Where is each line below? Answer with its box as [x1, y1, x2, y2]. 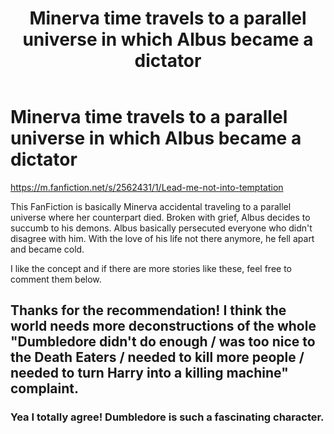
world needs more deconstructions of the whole [10, 318, 317, 335]
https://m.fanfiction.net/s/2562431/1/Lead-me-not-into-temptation [10, 181, 284, 193]
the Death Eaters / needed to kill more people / [10, 349, 305, 366]
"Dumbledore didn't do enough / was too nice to [10, 333, 316, 351]
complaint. [10, 380, 79, 397]
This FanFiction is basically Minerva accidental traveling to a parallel [10, 200, 292, 212]
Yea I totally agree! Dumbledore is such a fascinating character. [10, 410, 325, 424]
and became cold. [10, 243, 85, 255]
